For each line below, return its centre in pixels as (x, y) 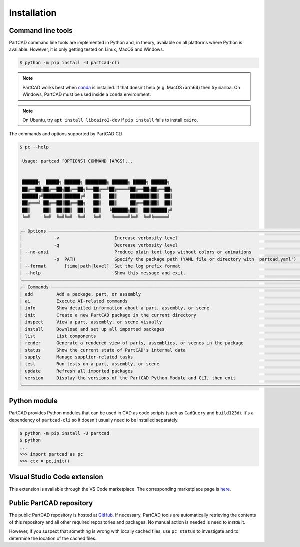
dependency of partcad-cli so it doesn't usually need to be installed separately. (94, 420)
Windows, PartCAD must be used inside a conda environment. (87, 94)
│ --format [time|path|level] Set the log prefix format (100, 266)
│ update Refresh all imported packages (76, 371)
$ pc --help (34, 147)
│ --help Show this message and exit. (103, 273)
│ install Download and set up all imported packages (92, 329)
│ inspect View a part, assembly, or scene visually (91, 322)
